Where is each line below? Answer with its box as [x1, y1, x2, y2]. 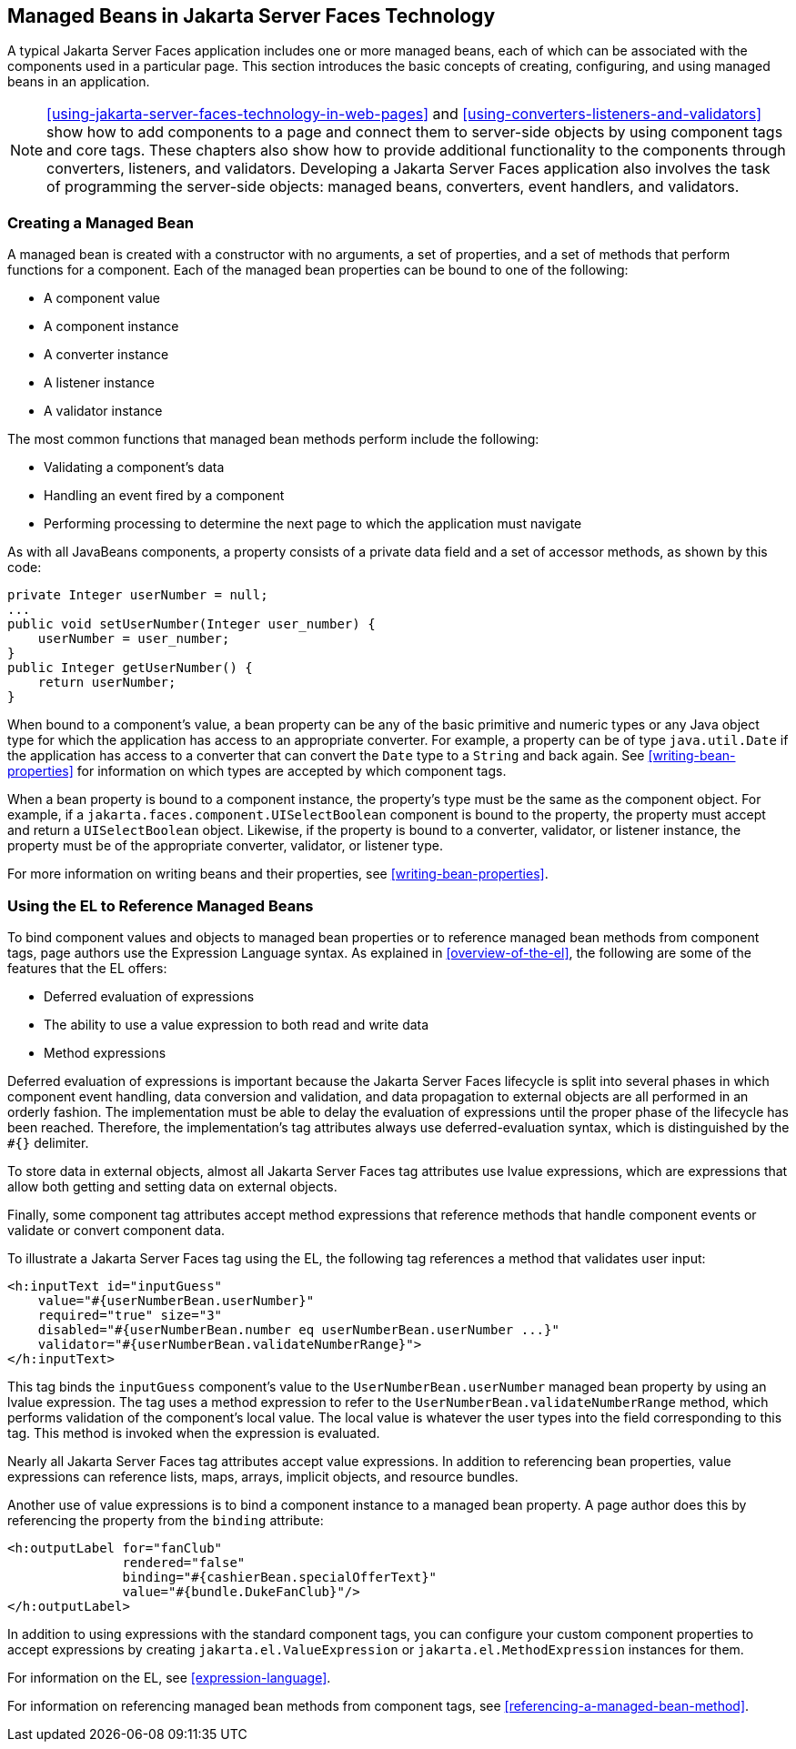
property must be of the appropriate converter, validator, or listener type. [7, 838, 443, 854]
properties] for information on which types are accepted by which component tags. [7, 763, 507, 779]
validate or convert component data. [7, 1221, 226, 1238]
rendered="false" [122, 1554, 246, 1570]
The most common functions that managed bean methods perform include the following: [7, 431, 539, 447]
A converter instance [44, 347, 169, 363]
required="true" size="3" [37, 1307, 223, 1322]
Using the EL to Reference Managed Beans [7, 896, 314, 915]
